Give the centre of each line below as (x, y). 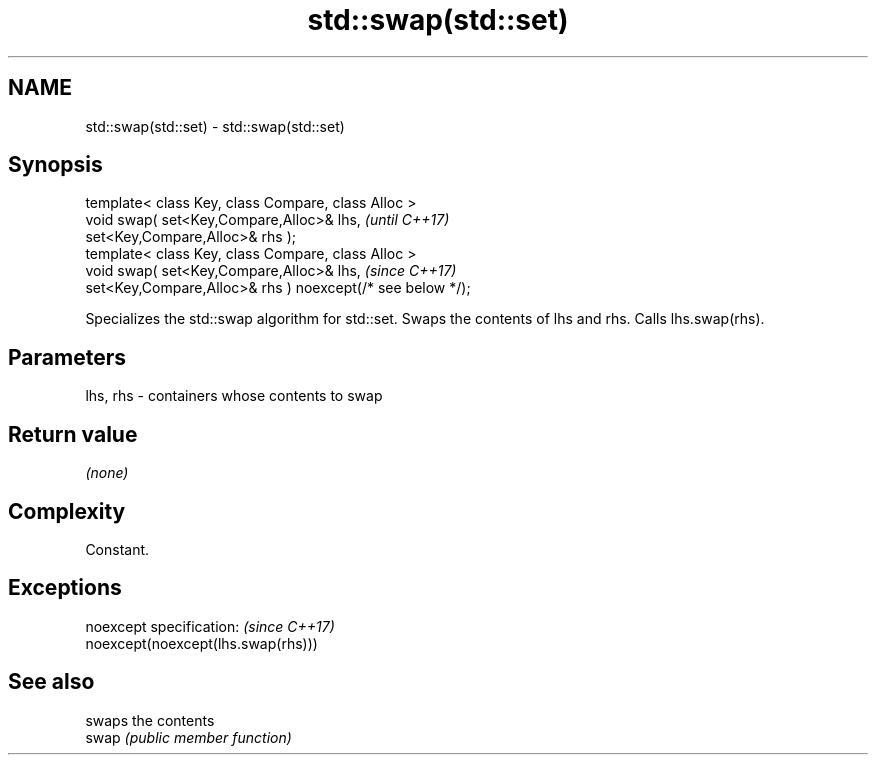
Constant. (117, 549)
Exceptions (65, 588)
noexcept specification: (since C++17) (210, 626)
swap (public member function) (188, 737)
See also (51, 682)
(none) (107, 473)
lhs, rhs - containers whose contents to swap (234, 396)
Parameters (67, 357)
